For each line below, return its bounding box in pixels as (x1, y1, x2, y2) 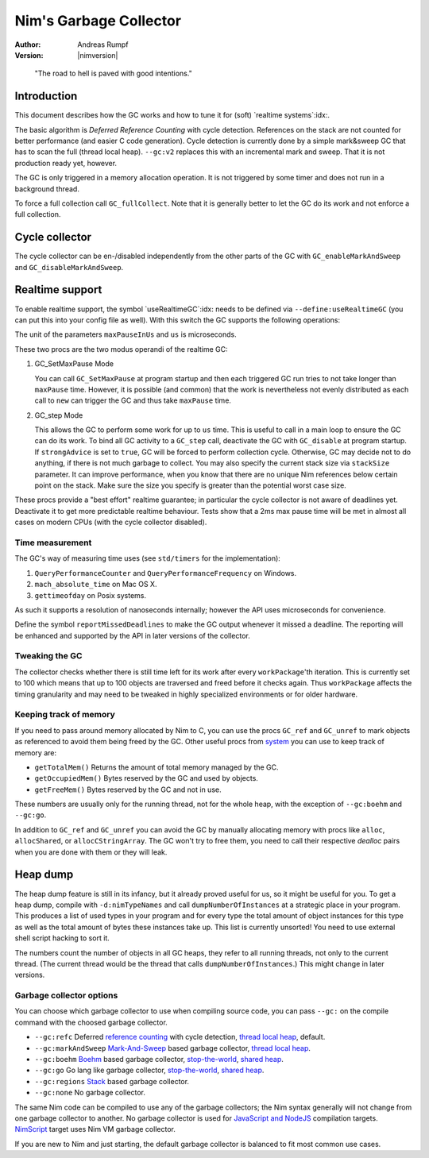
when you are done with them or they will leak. (14, 847, 168, 857)
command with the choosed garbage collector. (14, 1017, 168, 1027)
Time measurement (14, 537, 92, 548)
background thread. (14, 183, 79, 194)
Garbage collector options (14, 990, 118, 1001)
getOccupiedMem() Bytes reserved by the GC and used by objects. (34, 774, 258, 783)
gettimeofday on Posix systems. (34, 590, 147, 600)
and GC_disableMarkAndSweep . (14, 262, 124, 272)
